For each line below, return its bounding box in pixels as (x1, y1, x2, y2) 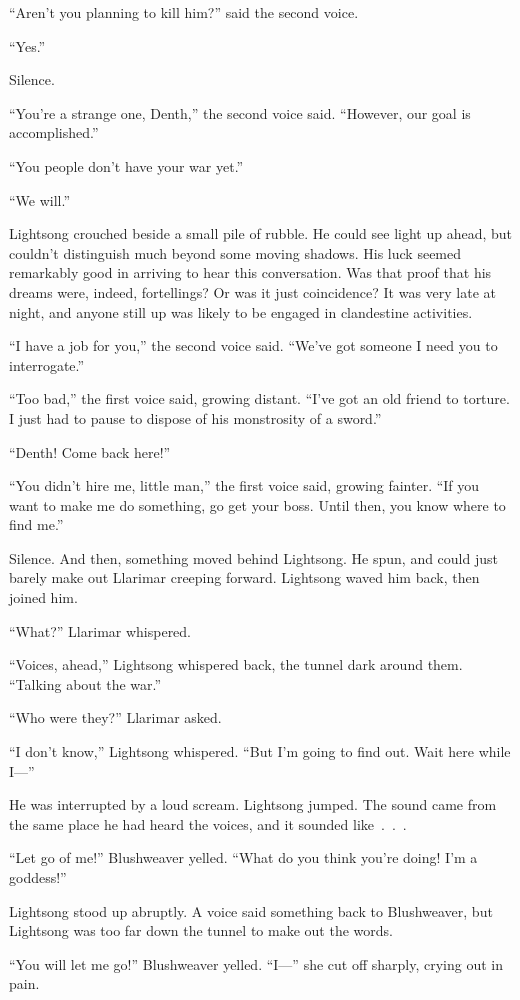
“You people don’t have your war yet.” (9, 155, 244, 176)
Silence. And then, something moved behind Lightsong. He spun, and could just (9, 547, 498, 568)
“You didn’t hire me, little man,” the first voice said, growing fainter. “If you (9, 475, 480, 496)
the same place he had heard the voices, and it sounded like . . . (9, 813, 407, 834)
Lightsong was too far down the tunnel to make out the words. (9, 920, 393, 941)
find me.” (9, 514, 64, 535)
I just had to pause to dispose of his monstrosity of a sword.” (9, 407, 382, 428)
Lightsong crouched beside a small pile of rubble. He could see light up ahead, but (9, 223, 513, 244)
